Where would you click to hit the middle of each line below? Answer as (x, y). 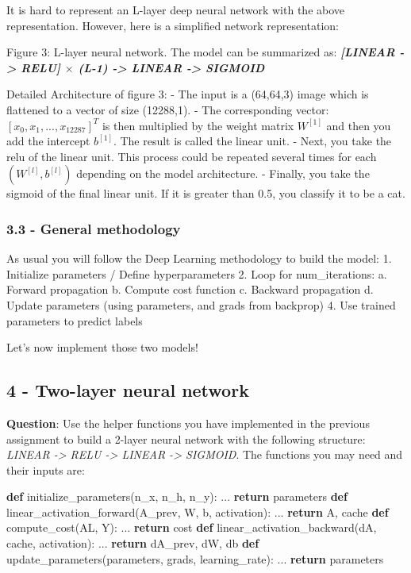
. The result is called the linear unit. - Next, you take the (252, 141)
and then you (359, 125)
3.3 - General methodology (94, 228)
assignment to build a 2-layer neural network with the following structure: (186, 438)
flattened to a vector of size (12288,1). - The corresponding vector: (168, 109)
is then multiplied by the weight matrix (198, 125)
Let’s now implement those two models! (102, 347)
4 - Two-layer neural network (128, 390)
